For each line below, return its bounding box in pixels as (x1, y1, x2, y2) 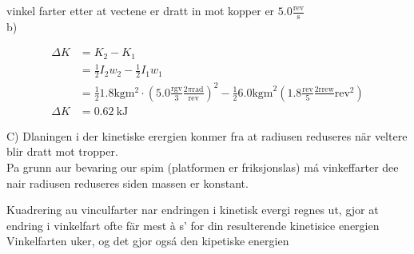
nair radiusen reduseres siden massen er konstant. (6, 174, 249, 191)
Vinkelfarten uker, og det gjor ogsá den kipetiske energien (6, 232, 289, 249)
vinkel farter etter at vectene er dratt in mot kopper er (6, 2, 275, 18)
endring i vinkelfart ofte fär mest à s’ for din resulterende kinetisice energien (6, 216, 380, 233)
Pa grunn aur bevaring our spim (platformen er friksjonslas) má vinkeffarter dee (6, 159, 399, 176)
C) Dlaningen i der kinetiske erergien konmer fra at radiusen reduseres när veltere (6, 127, 408, 144)
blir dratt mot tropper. (6, 143, 118, 160)
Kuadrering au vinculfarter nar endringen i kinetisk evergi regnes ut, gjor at (6, 201, 379, 218)
